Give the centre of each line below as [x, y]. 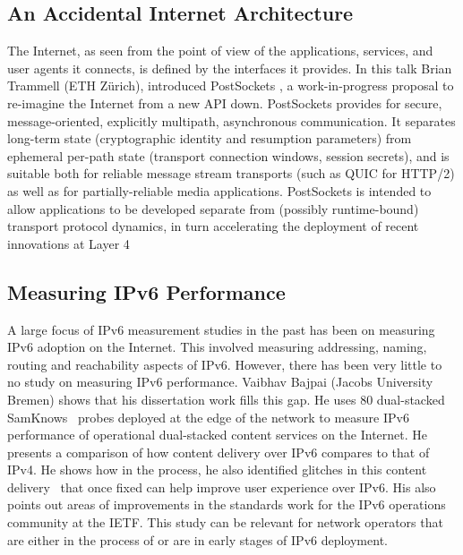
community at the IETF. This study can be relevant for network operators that [225, 522]
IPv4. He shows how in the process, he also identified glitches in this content [217, 470]
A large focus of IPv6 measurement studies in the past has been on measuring [221, 329]
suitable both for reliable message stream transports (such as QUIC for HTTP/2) [231, 173]
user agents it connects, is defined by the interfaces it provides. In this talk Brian [230, 68]
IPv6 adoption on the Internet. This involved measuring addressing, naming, [217, 347]
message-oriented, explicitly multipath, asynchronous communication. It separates [231, 120]
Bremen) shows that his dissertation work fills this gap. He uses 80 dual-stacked [226, 399]
